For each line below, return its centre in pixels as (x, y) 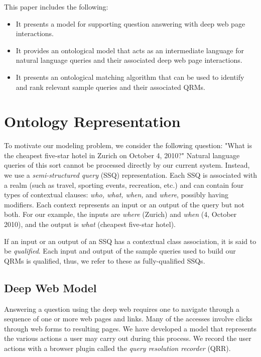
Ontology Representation (92, 121)
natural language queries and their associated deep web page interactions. (129, 60)
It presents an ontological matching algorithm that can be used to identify (130, 77)
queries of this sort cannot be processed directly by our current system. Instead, (127, 165)
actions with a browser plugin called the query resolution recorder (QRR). (117, 348)
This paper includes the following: (56, 7)
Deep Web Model (50, 287)
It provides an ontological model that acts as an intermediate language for (130, 50)
